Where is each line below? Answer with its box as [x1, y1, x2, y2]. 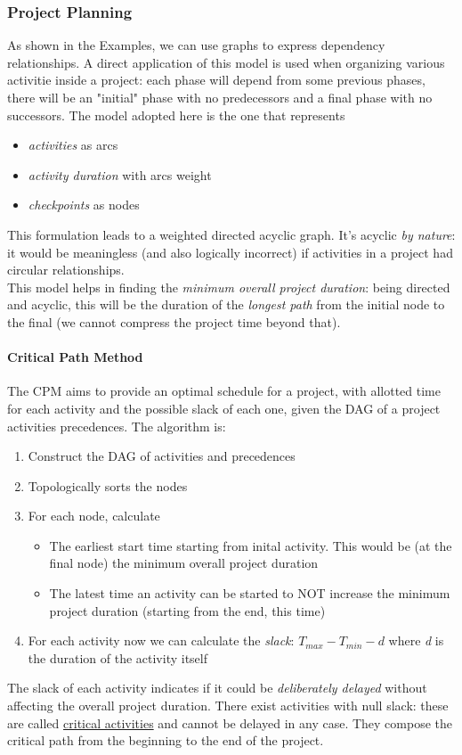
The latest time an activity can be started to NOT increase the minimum [49, 584, 450, 603]
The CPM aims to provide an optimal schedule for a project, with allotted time [7, 382, 441, 400]
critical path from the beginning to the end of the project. [7, 731, 324, 750]
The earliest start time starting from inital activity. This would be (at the [49, 536, 452, 554]
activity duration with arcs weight [28, 165, 212, 184]
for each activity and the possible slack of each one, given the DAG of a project [7, 398, 441, 417]
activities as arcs [28, 135, 118, 154]
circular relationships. [7, 260, 125, 279]
